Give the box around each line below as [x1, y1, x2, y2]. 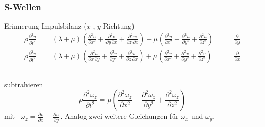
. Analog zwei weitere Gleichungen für [60, 111, 179, 121]
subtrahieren [4, 79, 43, 89]
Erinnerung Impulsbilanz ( [4, 20, 87, 31]
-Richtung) [100, 20, 135, 31]
